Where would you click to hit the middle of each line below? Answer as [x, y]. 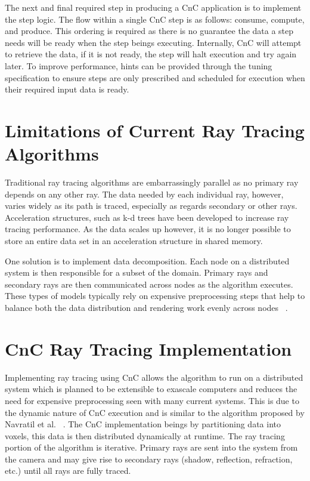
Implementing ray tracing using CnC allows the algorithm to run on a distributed [154, 377]
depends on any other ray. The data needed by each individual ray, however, [144, 194]
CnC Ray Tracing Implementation [148, 348]
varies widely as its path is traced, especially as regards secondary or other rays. [151, 206]
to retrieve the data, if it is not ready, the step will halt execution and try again [151, 54]
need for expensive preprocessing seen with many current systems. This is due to [152, 400]
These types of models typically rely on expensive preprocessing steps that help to [155, 296]
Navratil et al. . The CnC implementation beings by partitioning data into [143, 424]
